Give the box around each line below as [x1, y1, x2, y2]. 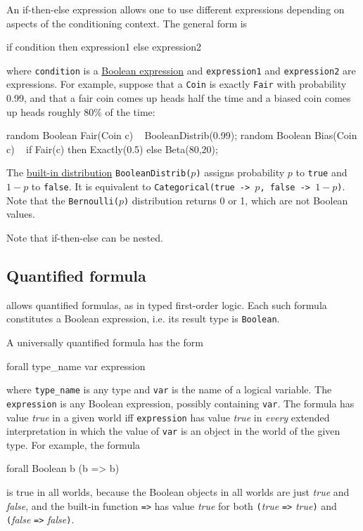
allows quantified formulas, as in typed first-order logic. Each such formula [6, 297, 327, 312]
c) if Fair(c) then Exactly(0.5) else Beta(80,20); [6, 141, 218, 156]
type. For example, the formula [6, 437, 141, 452]
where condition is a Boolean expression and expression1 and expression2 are [6, 63, 356, 77]
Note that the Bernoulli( [6, 192, 119, 207]
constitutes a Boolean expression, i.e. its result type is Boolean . [6, 311, 280, 326]
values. [6, 206, 35, 221]
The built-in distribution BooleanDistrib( [6, 165, 191, 180]
